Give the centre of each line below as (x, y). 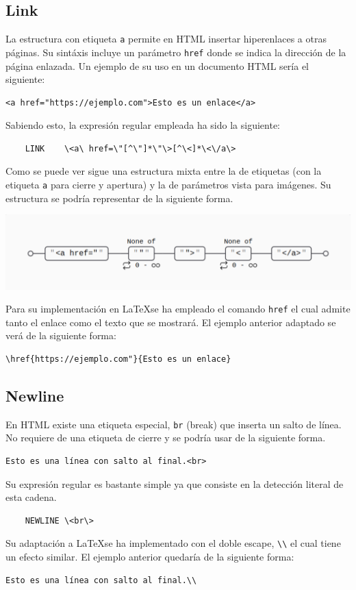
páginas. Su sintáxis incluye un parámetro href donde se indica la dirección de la (176, 52)
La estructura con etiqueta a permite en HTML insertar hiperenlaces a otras (166, 39)
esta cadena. (31, 497)
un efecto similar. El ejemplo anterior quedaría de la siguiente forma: (150, 557)
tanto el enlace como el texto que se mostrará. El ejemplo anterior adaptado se (171, 322)
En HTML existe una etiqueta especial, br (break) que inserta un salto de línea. (174, 424)
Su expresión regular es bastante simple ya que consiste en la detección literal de (175, 483)
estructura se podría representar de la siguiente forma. (119, 198)
